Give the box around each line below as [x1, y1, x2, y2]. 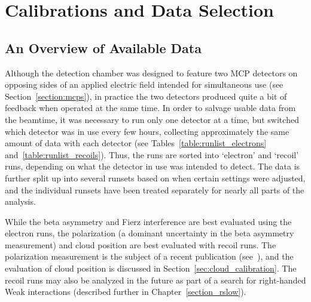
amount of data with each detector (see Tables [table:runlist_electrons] [5, 137, 267, 149]
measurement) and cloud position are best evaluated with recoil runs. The [5, 238, 276, 251]
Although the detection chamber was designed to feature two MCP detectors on [5, 66, 298, 79]
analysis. [5, 195, 36, 208]
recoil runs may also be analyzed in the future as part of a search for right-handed [5, 273, 306, 286]
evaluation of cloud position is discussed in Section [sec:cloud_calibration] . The [5, 262, 297, 275]
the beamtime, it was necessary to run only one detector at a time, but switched [5, 113, 299, 125]
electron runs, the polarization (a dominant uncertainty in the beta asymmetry [5, 227, 294, 239]
